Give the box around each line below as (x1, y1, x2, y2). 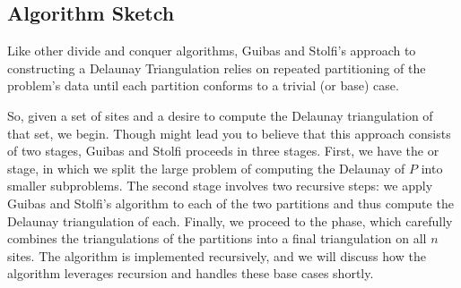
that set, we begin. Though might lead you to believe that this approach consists (7, 123, 451, 142)
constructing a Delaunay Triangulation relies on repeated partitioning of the (7, 58, 426, 77)
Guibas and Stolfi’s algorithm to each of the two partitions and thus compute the (7, 193, 454, 212)
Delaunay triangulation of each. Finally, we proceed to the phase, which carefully (7, 211, 453, 230)
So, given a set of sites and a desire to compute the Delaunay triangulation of (7, 106, 433, 124)
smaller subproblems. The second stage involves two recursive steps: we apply (7, 176, 433, 195)
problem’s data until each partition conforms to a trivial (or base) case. (7, 76, 399, 95)
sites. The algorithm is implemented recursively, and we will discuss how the (7, 246, 426, 265)
